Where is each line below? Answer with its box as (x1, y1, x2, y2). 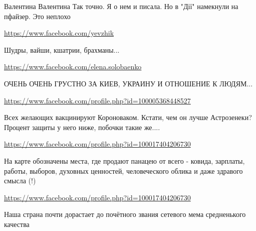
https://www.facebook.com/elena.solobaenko (4, 61, 142, 72)
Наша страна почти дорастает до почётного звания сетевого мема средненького (4, 209, 246, 219)
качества (4, 218, 30, 229)
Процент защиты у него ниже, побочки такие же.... (4, 122, 160, 132)
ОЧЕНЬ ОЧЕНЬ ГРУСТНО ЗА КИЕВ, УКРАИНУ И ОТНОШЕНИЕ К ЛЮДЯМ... (4, 78, 253, 88)
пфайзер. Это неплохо (4, 11, 71, 21)
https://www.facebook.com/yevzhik (4, 28, 114, 38)
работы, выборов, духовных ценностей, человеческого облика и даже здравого (4, 165, 243, 176)
